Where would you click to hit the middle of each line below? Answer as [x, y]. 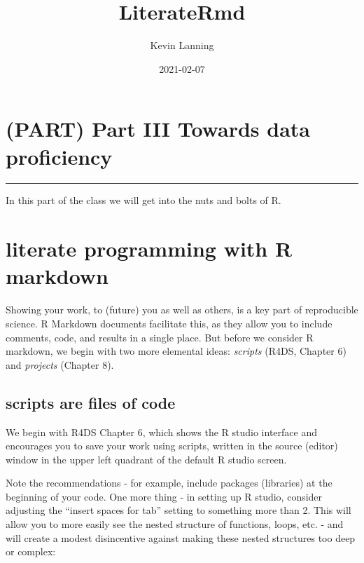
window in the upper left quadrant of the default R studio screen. [146, 459]
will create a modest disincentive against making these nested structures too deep [181, 537]
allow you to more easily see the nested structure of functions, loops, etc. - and [175, 524]
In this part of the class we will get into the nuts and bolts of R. [143, 200]
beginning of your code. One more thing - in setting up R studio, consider [164, 496]
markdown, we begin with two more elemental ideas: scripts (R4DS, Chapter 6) [176, 351]
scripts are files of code [91, 402]
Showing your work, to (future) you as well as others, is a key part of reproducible [182, 310]
